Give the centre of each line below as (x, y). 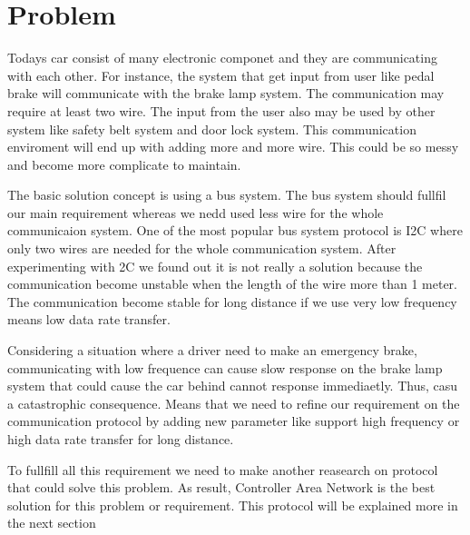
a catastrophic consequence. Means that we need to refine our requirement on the (234, 403)
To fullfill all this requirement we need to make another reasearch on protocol (223, 469)
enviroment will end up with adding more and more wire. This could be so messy (233, 147)
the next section (52, 523)
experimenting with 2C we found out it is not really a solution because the (215, 266)
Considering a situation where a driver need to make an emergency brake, (212, 350)
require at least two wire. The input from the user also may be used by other (221, 110)
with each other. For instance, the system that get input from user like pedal (221, 75)
